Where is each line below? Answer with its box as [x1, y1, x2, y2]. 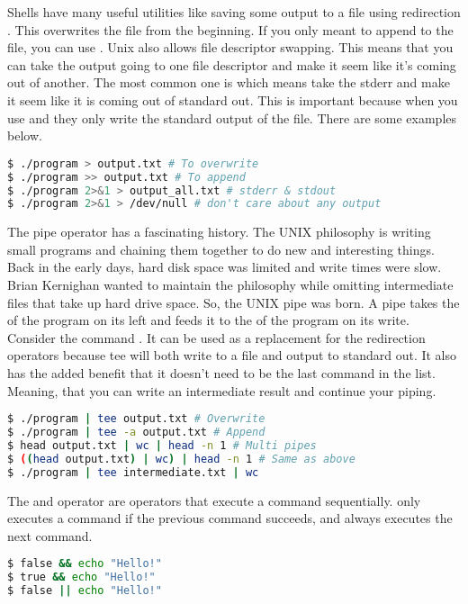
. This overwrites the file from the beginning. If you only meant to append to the [7, 20, 454, 39]
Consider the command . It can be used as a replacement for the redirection [7, 328, 426, 347]
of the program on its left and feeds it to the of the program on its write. [7, 311, 409, 329]
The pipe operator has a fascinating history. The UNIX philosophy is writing [7, 222, 431, 241]
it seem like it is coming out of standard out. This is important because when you [7, 90, 458, 109]
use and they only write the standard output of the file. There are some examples [7, 108, 456, 127]
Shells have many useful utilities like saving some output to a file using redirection [7, 3, 461, 21]
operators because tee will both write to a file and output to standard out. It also [7, 346, 457, 365]
